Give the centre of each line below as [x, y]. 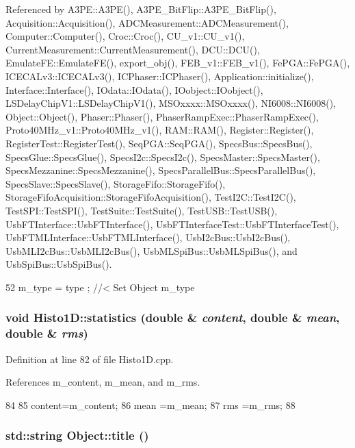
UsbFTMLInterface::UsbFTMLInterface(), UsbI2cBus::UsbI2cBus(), [148, 237]
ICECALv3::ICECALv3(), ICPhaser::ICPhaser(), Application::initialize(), [160, 76]
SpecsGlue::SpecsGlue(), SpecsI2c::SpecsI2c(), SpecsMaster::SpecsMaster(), [163, 157]
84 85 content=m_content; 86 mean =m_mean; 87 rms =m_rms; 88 [150, 405]
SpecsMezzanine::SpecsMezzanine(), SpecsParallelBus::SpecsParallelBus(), [161, 170]
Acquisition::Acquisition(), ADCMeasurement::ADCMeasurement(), [147, 22]
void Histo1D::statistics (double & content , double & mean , [173, 318]
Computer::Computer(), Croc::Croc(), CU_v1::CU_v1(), [125, 36]
